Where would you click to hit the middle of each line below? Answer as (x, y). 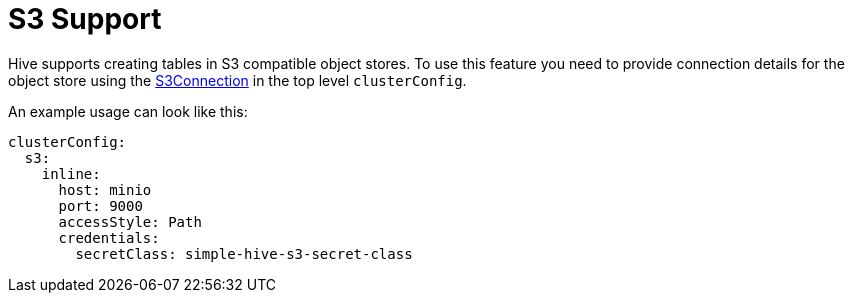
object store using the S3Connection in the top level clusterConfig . (237, 80)
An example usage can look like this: (128, 111)
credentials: (109, 237)
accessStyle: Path (130, 221)
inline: (71, 173)
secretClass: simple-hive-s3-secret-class (244, 253)
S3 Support (85, 19)
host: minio (105, 189)
